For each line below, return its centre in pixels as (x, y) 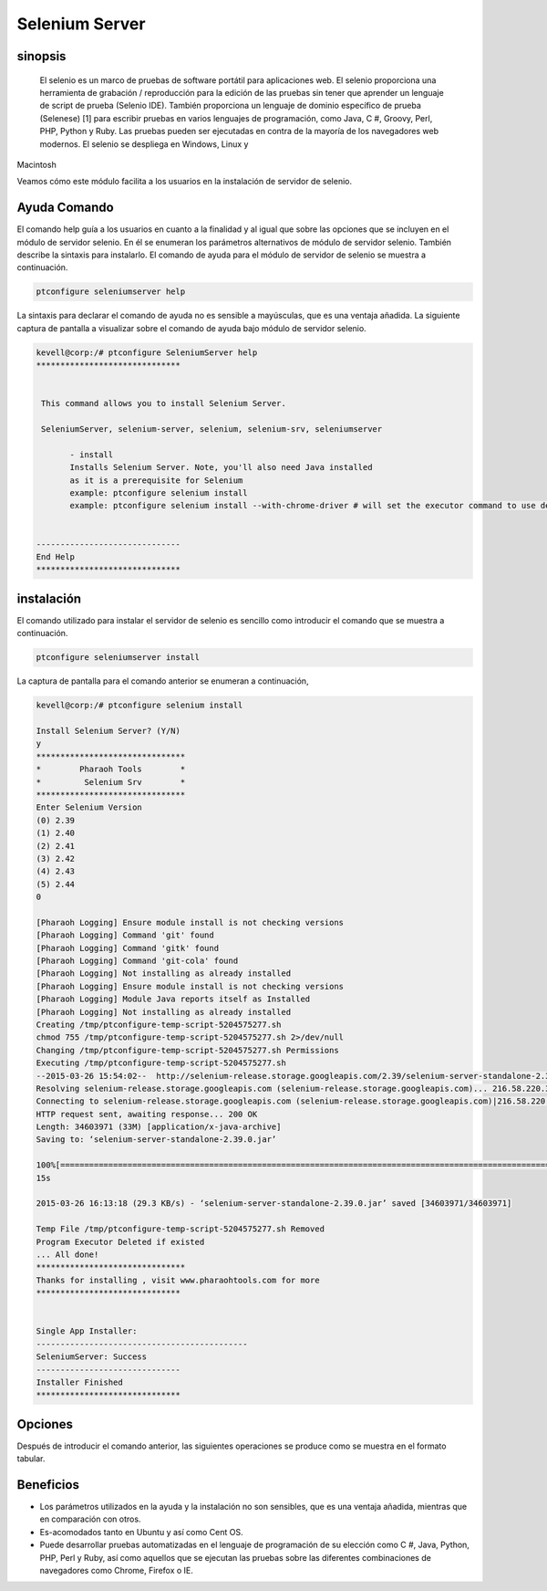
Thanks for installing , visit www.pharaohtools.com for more (178, 1280)
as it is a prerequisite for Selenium (156, 480)
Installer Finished (79, 1382)
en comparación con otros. (90, 1519)
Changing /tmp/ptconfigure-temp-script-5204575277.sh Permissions (187, 1050)
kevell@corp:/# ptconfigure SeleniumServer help (147, 352)
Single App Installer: (87, 1331)
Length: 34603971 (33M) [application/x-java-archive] (159, 1127)
